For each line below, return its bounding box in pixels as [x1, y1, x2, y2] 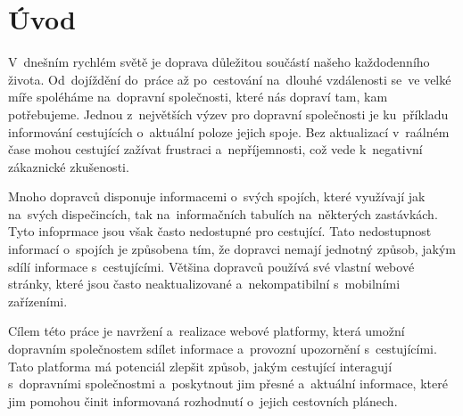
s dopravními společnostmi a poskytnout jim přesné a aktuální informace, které [8, 374, 448, 393]
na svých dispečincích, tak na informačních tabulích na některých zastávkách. [8, 204, 438, 223]
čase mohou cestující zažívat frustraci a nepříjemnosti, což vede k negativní [8, 140, 423, 159]
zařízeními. [8, 291, 68, 310]
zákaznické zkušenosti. [8, 157, 129, 175]
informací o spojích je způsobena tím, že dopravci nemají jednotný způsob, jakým [8, 240, 457, 258]
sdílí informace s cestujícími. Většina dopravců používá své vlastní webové [8, 257, 415, 275]
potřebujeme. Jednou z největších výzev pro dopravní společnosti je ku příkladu [8, 104, 449, 123]
